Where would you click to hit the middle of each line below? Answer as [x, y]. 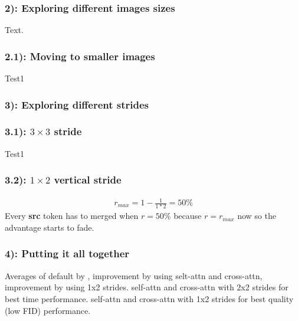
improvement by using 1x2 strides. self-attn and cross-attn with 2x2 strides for [147, 287]
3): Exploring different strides [77, 104]
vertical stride [88, 180]
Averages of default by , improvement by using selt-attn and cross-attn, [134, 275]
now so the [257, 216]
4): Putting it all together [67, 253]
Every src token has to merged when [72, 216]
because [188, 216]
